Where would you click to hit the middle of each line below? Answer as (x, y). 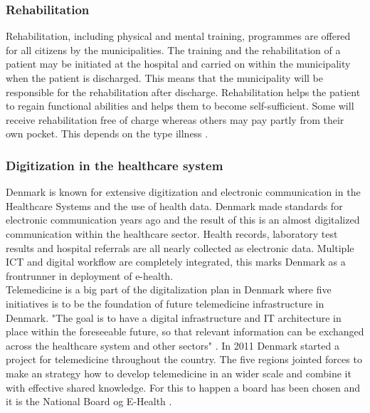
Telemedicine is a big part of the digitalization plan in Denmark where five (169, 289)
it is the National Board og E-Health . (89, 401)
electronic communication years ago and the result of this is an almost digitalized (183, 220)
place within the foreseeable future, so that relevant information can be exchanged (185, 331)
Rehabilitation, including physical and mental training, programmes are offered (178, 36)
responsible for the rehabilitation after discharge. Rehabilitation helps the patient (183, 92)
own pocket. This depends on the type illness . (107, 134)
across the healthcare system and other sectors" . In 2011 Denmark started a (173, 345)
